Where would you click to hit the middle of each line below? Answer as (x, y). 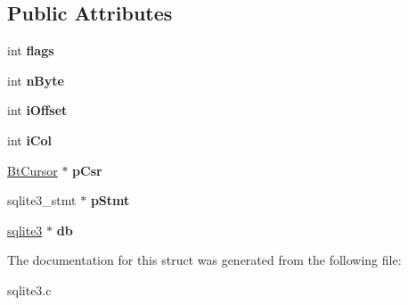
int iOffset (37, 110)
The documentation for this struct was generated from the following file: (204, 260)
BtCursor (33, 170)
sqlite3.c (29, 289)
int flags (31, 50)
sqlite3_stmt (42, 200)
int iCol (30, 140)
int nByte (36, 80)
